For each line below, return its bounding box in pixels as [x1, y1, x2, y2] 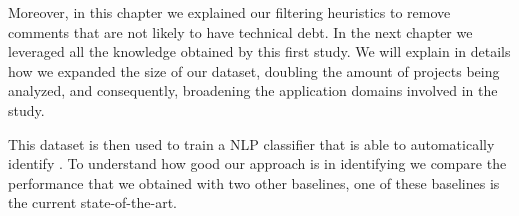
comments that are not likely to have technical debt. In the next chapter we [8, 21, 473, 42]
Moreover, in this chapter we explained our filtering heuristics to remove [8, 2, 451, 22]
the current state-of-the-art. [8, 192, 177, 213]
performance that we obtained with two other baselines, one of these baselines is [8, 172, 500, 193]
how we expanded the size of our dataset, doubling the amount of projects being [8, 60, 500, 81]
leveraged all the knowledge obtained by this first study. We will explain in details [8, 41, 511, 62]
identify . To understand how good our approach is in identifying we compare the [8, 153, 507, 174]
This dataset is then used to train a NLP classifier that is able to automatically [8, 133, 495, 154]
